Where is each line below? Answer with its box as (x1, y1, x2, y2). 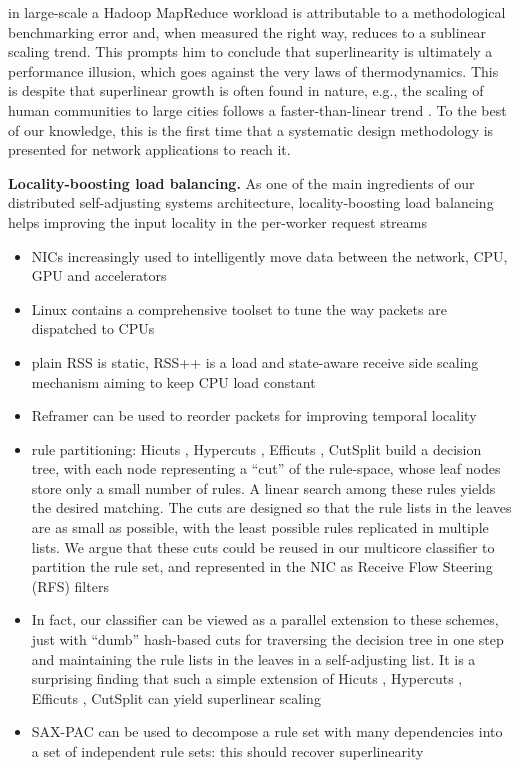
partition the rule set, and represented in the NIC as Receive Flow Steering (31, 556, 493, 577)
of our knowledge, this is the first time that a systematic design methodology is (8, 119, 494, 140)
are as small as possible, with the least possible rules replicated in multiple (31, 517, 489, 538)
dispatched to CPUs (31, 318, 155, 339)
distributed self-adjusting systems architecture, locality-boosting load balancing (8, 192, 494, 213)
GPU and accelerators (31, 265, 167, 286)
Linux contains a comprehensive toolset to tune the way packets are (31, 298, 447, 319)
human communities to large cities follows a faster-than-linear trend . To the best (8, 99, 507, 120)
